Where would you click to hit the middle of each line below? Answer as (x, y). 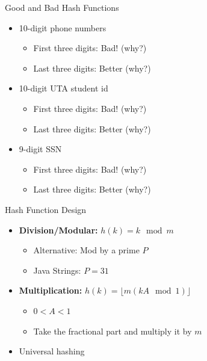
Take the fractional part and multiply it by (113, 331)
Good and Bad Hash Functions (62, 7)
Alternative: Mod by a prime (86, 250)
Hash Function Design (46, 209)
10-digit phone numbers (63, 27)
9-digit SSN (40, 149)
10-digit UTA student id (63, 88)
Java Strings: (57, 270)
